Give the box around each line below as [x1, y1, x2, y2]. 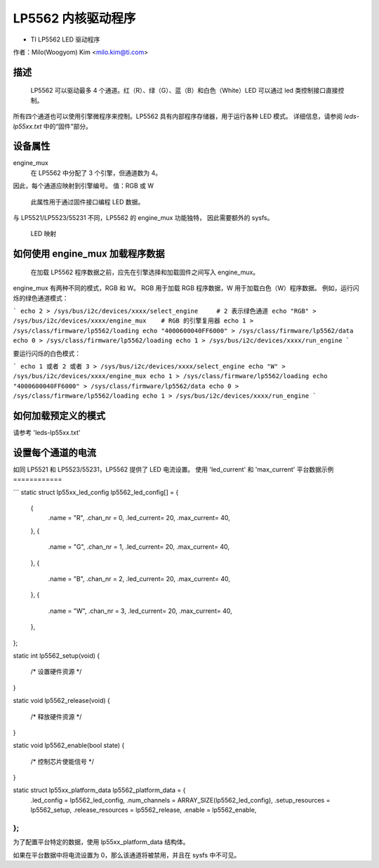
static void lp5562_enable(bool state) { [13, 741, 125, 750]
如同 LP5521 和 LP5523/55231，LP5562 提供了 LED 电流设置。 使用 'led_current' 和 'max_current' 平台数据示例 [13, 465, 334, 474]
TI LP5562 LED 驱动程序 [30, 35, 100, 44]
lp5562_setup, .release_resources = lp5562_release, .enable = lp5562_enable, [30, 805, 257, 815]
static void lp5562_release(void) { [13, 697, 110, 705]
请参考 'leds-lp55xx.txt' [13, 428, 81, 436]
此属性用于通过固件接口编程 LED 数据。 [30, 197, 145, 206]
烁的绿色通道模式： [13, 294, 69, 302]
